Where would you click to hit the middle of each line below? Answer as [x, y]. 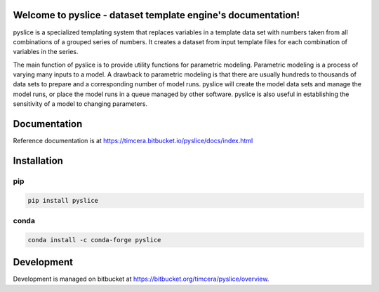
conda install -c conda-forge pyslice [94, 240]
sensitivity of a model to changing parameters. [80, 104]
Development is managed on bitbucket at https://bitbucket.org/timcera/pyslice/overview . [141, 279]
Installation [38, 160]
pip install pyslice [63, 200]
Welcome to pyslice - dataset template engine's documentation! [157, 15]
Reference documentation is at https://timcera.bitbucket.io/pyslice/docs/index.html [133, 141]
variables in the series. [46, 52]
